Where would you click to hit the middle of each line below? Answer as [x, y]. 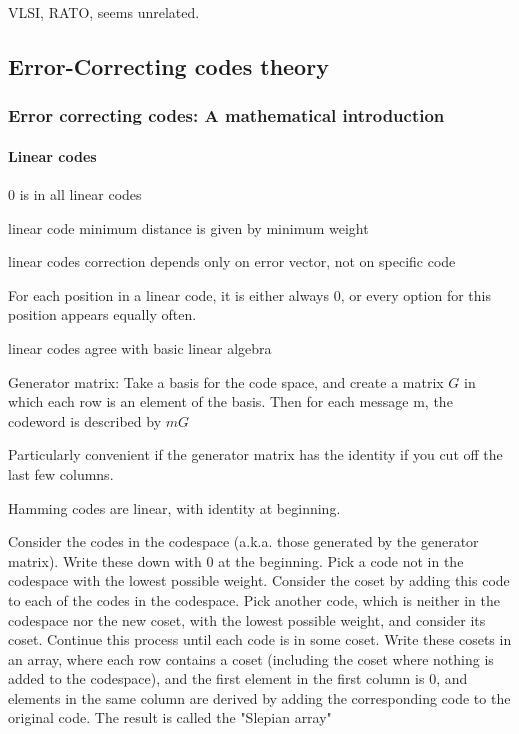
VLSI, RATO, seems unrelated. [104, 12]
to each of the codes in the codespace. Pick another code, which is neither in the [254, 599]
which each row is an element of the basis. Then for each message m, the [230, 401]
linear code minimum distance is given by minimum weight [188, 227]
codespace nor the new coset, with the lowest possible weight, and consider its [247, 619]
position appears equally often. [102, 314]
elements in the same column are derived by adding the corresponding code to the [259, 697]
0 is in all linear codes [75, 194]
